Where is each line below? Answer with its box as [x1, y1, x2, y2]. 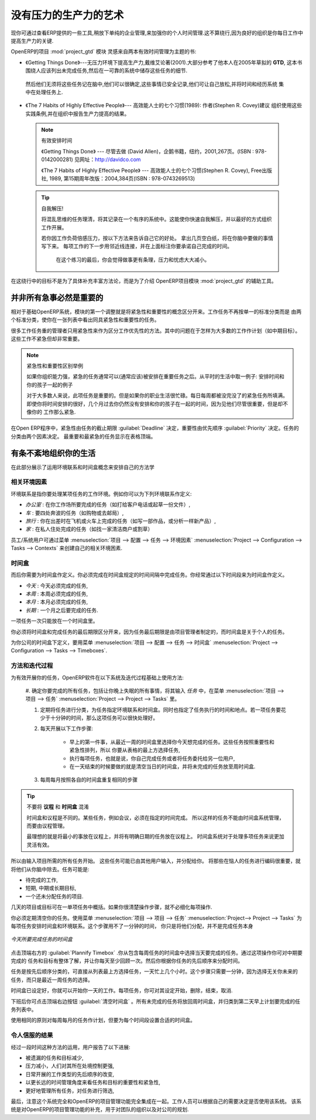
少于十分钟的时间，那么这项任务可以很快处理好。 [40, 714, 158, 721]
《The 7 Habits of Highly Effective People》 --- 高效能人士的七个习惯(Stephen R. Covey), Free [41, 167, 262, 174]
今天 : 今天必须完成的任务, [25, 582, 88, 589]
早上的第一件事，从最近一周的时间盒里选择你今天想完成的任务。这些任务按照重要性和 [69, 738, 274, 745]
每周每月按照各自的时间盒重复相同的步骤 [40, 776, 138, 783]
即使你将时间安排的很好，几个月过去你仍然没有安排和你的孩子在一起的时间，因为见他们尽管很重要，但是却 [26, 400, 283, 407]
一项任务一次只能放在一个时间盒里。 [11, 618, 98, 625]
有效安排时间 [41, 137, 73, 144]
